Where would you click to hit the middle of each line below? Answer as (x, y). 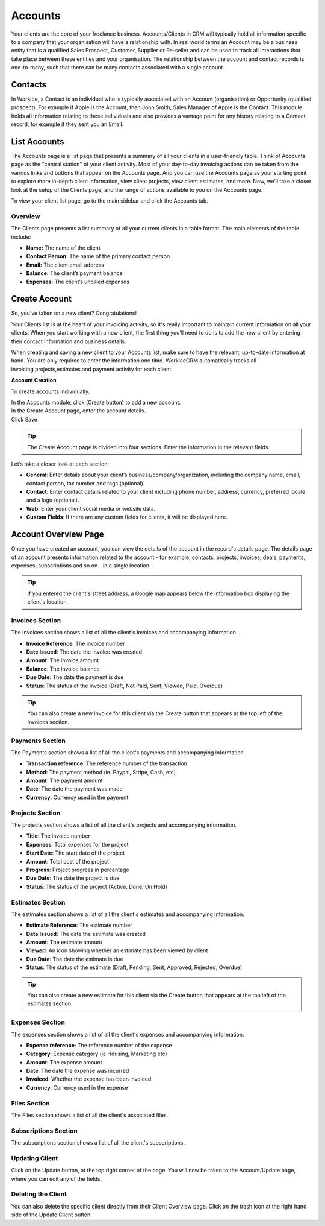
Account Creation (34, 381)
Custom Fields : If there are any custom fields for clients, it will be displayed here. (127, 517)
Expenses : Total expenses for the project (77, 844)
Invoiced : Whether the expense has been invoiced (89, 1079)
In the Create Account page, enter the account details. (79, 411)
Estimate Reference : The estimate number (79, 925)
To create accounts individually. (51, 391)
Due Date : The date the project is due (73, 878)
